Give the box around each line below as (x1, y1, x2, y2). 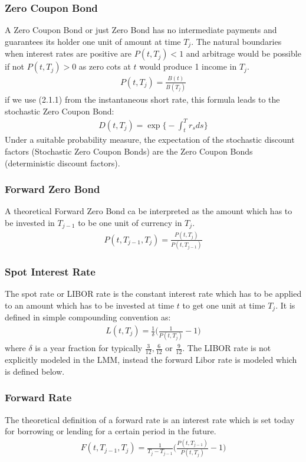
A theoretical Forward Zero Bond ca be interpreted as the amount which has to (5, 205, 292, 217)
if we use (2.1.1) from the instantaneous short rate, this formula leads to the (5, 93, 280, 105)
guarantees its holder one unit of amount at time (5, 35, 181, 47)
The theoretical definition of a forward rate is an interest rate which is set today (5, 413, 295, 425)
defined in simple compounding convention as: (5, 311, 171, 323)
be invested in (5, 217, 55, 229)
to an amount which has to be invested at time (5, 299, 175, 311)
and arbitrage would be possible (186, 47, 301, 60)
